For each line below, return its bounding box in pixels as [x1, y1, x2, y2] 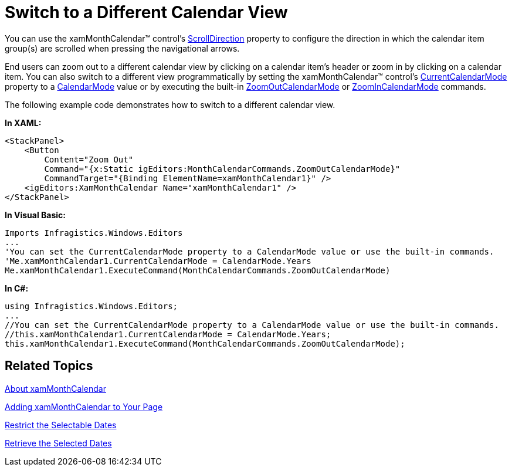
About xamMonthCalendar [5, 383, 106, 394]
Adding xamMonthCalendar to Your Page [5, 401, 163, 412]
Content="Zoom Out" [44, 154, 134, 164]
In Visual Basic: [5, 209, 66, 220]
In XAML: [5, 117, 42, 128]
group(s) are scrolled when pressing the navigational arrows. [5, 43, 240, 53]
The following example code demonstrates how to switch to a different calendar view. [5, 99, 335, 110]
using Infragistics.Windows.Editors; [5, 301, 178, 311]
